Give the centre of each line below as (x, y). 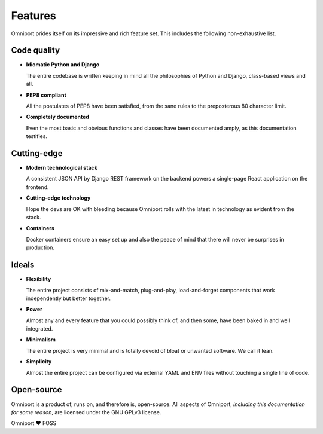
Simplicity (39, 362)
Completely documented (58, 117)
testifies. (37, 136)
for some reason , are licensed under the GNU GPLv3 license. (86, 412)
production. (40, 247)
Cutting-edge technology (58, 198)
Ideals (23, 265)
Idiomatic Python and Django (63, 65)
